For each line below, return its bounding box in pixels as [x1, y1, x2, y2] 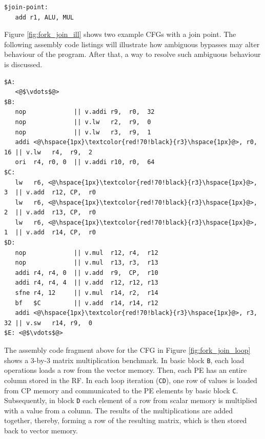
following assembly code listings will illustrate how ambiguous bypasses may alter [4, 38, 260, 49]
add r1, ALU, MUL [15, 13, 74, 21]
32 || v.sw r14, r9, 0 [4, 319, 92, 327]
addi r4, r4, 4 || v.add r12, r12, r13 [15, 279, 158, 287]
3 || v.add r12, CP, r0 [4, 189, 96, 196]
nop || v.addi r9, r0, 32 [15, 108, 155, 116]
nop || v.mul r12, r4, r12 [15, 249, 158, 256]
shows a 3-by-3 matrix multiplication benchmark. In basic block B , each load [4, 354, 244, 365]
